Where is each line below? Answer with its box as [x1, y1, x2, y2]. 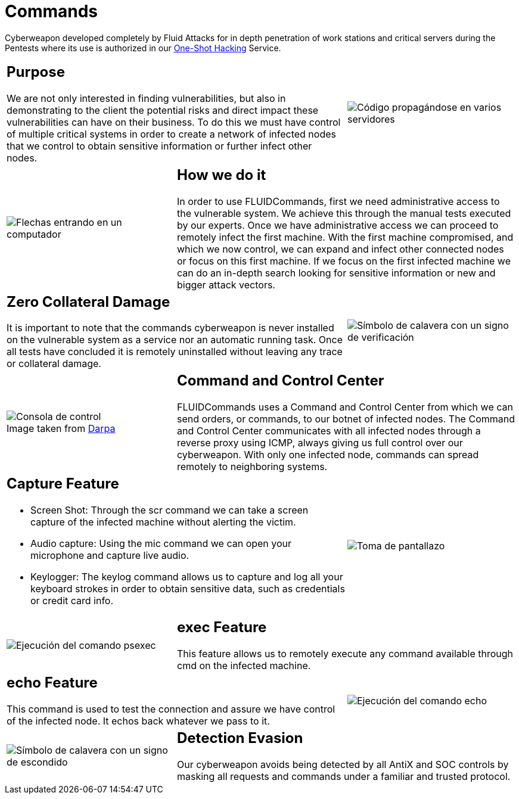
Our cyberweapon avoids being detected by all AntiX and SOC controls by [176, 758, 509, 770]
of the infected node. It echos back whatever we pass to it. [7, 715, 270, 728]
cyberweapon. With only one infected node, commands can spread [176, 449, 479, 461]
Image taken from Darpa [7, 422, 116, 434]
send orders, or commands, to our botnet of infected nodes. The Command [176, 413, 515, 425]
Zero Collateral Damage [7, 293, 170, 310]
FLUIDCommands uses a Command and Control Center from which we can [176, 401, 513, 414]
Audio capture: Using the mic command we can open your [30, 537, 292, 550]
